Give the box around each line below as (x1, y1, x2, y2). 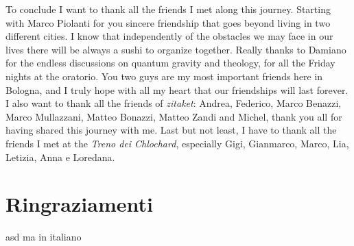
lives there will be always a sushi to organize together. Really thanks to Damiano (5, 42, 346, 56)
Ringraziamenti (5, 190, 153, 218)
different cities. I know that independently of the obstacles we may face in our (5, 29, 333, 43)
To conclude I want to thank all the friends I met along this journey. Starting (5, 2, 331, 16)
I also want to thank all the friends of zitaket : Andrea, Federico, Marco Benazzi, (5, 96, 342, 110)
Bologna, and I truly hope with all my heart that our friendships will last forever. (5, 82, 349, 97)
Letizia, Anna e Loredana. (5, 149, 115, 164)
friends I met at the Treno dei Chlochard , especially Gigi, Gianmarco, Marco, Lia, (5, 136, 349, 150)
